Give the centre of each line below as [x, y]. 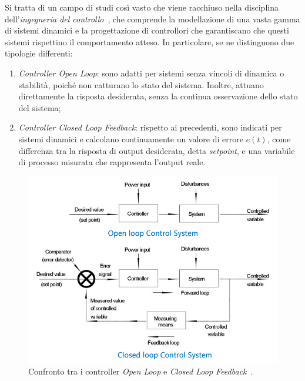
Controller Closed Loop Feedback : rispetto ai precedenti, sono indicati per [150, 127]
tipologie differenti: [39, 53]
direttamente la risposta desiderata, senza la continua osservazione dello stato [158, 96]
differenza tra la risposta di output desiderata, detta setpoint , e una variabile [157, 150]
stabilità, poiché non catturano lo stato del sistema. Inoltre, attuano [141, 84]
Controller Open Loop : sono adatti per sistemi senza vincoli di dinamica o [151, 73]
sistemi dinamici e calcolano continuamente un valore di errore [131, 138]
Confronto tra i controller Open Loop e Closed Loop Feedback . [141, 371]
